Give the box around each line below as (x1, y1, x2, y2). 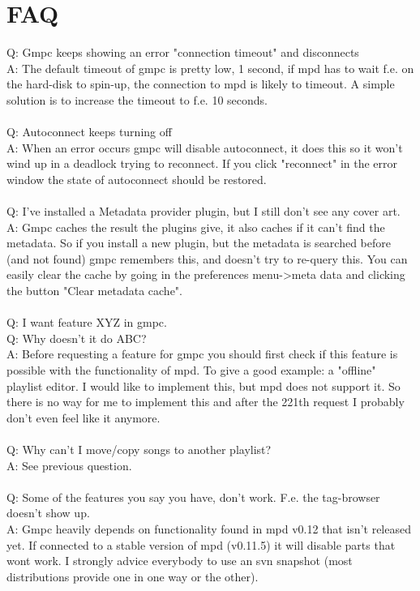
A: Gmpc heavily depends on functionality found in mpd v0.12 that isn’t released (6, 520, 411, 537)
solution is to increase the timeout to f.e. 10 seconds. (6, 91, 268, 108)
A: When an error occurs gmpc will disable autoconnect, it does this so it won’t (6, 139, 403, 156)
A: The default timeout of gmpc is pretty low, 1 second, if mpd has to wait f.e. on (6, 59, 414, 76)
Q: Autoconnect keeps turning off (6, 123, 172, 140)
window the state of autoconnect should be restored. (6, 170, 267, 187)
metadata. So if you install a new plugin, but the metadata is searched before (6, 234, 391, 251)
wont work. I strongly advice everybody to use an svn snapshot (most (6, 552, 353, 569)
